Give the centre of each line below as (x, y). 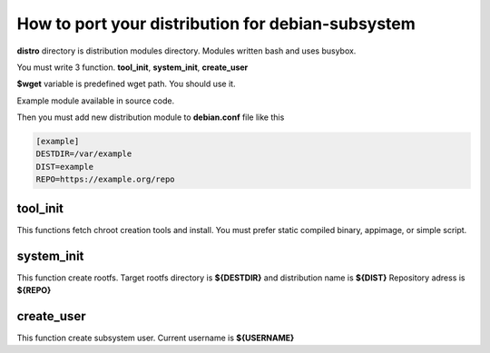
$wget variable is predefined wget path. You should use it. (126, 84)
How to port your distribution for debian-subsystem (216, 24)
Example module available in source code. (96, 101)
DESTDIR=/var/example (84, 154)
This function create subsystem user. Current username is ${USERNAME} (156, 338)
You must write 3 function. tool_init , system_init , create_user (132, 67)
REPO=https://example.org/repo (106, 180)
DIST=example (65, 167)
